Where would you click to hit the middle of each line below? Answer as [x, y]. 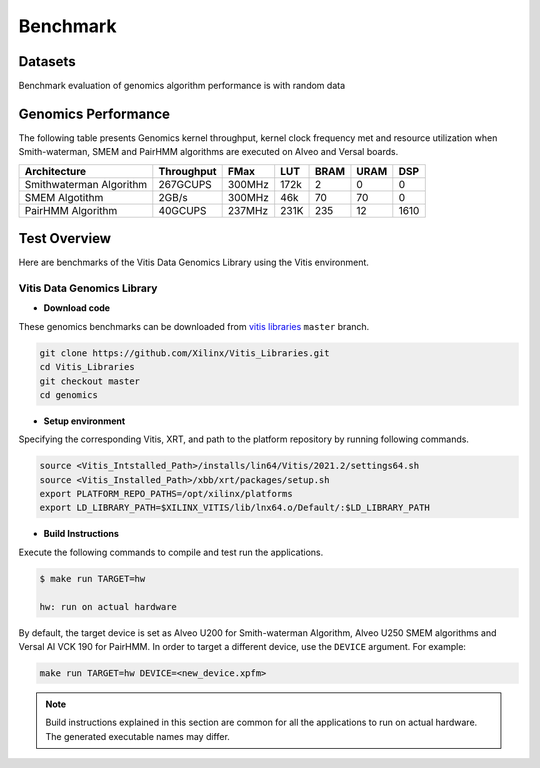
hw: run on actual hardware [108, 606]
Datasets [47, 61]
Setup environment [84, 421]
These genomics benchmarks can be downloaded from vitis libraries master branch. [194, 326]
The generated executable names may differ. [137, 736]
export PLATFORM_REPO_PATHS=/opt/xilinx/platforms [166, 494]
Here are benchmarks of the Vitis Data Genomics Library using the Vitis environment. [194, 262]
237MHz [248, 210]
